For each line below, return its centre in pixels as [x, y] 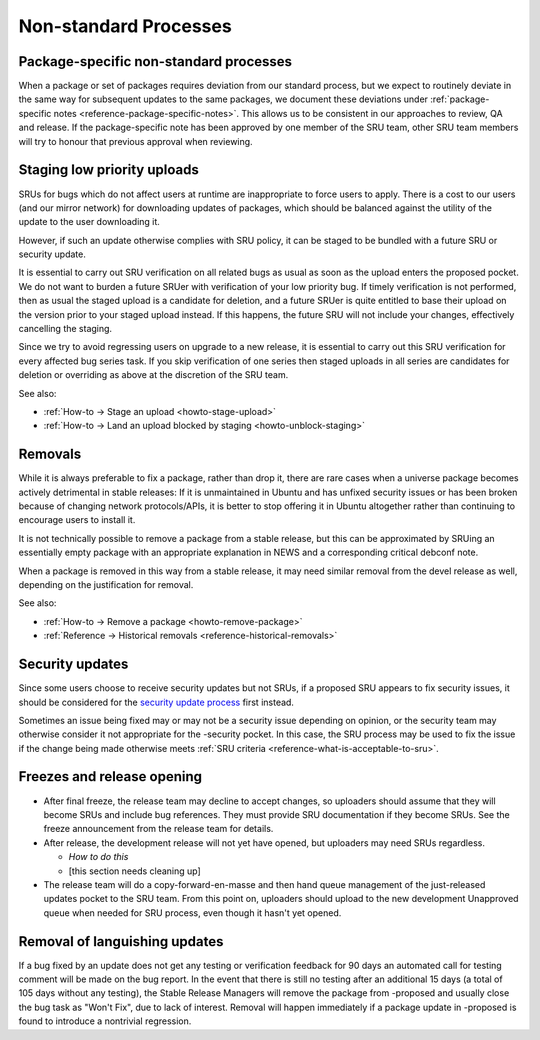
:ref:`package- [460, 99]
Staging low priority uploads [108, 170]
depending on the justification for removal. [106, 585]
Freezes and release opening [110, 776]
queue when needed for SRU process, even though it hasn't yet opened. [192, 912]
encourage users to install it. [77, 520]
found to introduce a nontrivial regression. [105, 1021]
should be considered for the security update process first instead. [156, 702]
